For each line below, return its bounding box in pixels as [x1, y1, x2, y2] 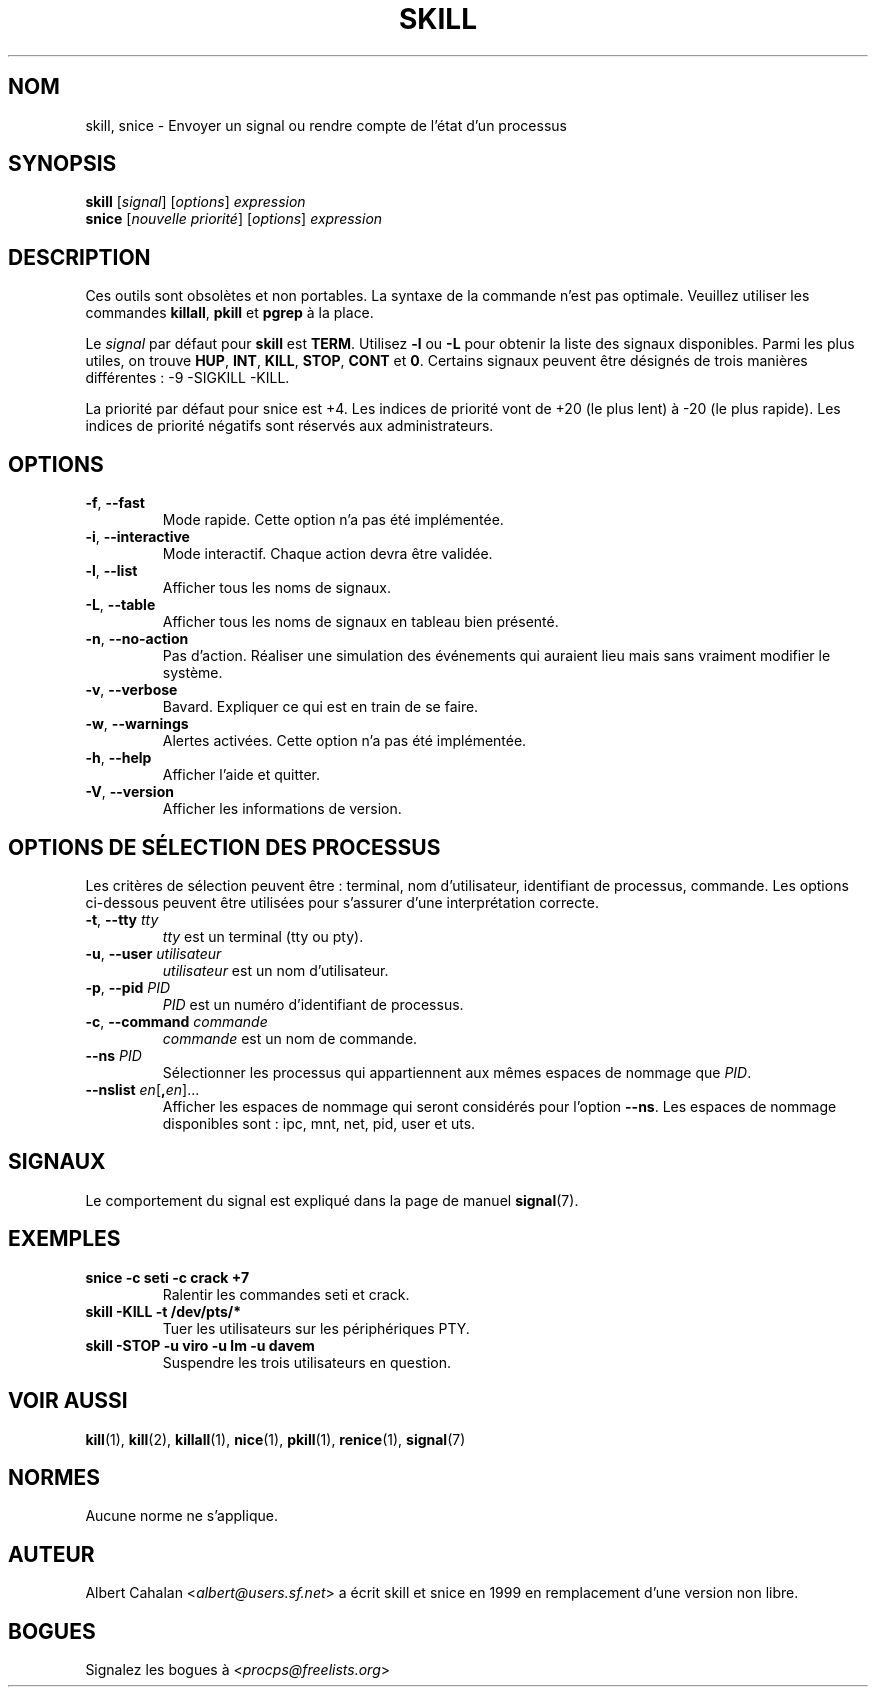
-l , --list [85, 562, 138, 580]
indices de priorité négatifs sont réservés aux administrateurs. [85, 417, 494, 435]
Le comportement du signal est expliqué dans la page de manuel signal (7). [85, 1191, 579, 1209]
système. [162, 664, 223, 682]
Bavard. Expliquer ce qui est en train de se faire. [162, 698, 479, 716]
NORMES [8, 1464, 101, 1490]
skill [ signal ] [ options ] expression [85, 193, 306, 211]
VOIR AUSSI [8, 1388, 128, 1414]
